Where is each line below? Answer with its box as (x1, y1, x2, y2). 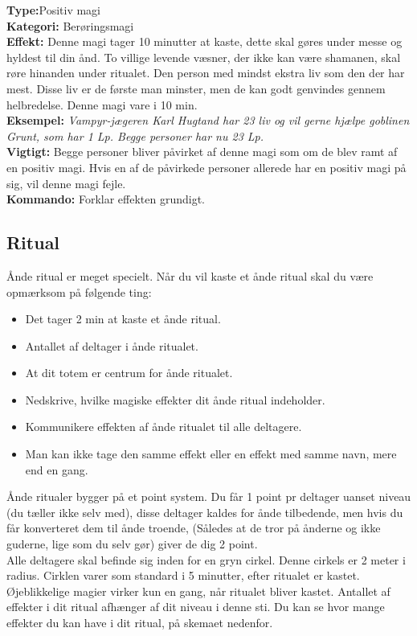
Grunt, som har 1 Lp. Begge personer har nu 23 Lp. (6, 127, 264, 144)
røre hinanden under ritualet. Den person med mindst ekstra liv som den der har (6, 64, 405, 81)
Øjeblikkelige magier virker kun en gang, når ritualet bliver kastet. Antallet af (6, 582, 390, 599)
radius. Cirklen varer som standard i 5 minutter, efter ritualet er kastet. (6, 567, 360, 584)
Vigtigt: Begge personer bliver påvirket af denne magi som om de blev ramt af (6, 143, 398, 160)
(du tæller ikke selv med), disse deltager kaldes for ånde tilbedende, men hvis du (6, 503, 403, 520)
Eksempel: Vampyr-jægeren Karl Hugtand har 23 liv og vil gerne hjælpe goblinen (6, 112, 410, 129)
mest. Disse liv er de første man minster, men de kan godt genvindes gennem (6, 80, 386, 96)
